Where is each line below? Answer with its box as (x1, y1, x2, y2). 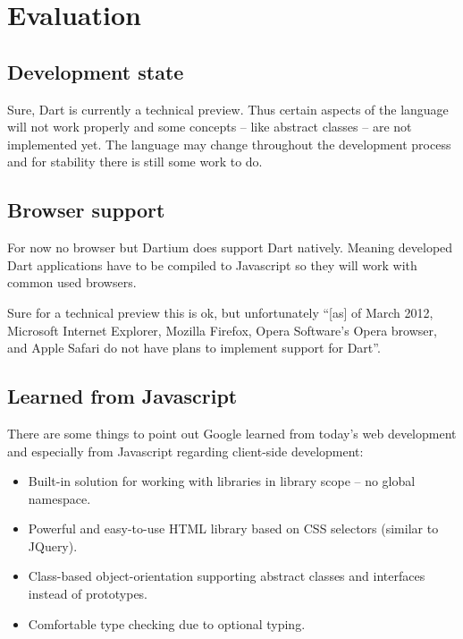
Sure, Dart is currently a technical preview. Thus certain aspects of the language (7, 99, 449, 118)
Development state (7, 57, 184, 85)
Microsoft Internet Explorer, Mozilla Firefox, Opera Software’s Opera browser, (7, 320, 437, 339)
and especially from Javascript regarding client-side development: (7, 441, 364, 460)
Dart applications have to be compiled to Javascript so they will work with (7, 255, 417, 274)
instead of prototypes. (28, 584, 148, 603)
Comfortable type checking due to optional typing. (28, 614, 306, 633)
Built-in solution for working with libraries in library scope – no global (28, 472, 416, 490)
